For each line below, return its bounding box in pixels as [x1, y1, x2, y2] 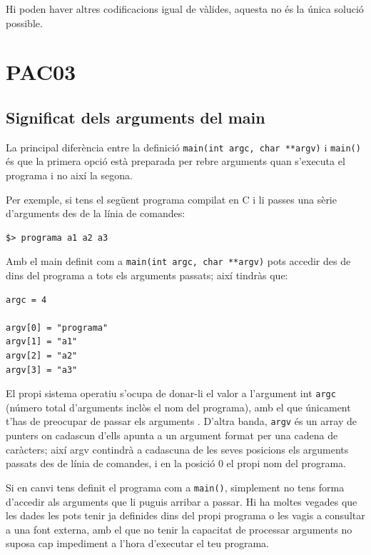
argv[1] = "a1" [6, 336, 78, 347]
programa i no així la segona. [6, 168, 133, 183]
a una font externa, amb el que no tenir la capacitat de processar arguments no [6, 521, 352, 536]
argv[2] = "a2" [6, 351, 78, 361]
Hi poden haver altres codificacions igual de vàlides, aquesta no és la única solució [6, 1, 364, 16]
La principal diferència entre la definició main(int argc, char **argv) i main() [6, 139, 361, 154]
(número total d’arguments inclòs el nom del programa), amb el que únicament [6, 399, 351, 414]
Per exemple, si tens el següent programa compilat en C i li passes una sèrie [6, 191, 337, 206]
